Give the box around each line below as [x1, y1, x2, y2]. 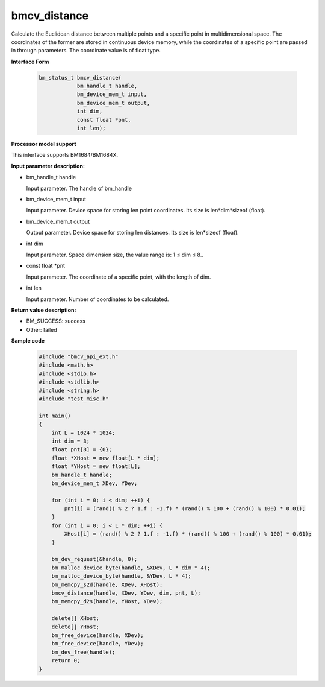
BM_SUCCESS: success [26, 317, 86, 325]
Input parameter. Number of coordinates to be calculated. [26, 296, 169, 303]
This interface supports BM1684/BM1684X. [11, 151, 119, 159]
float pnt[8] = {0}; [51, 446, 113, 453]
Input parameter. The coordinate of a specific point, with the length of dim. [26, 273, 211, 280]
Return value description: [11, 306, 76, 314]
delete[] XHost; [51, 615, 99, 622]
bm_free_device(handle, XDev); [51, 632, 144, 639]
